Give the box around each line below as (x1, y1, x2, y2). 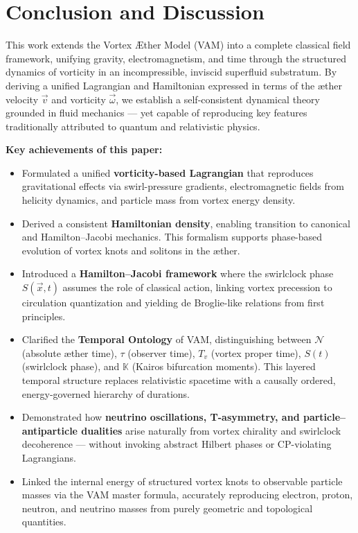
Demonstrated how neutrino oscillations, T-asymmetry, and (21, 410, 300, 424)
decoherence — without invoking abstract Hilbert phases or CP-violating (21, 437, 332, 451)
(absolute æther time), (21, 345, 117, 360)
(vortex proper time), (211, 345, 301, 360)
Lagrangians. (21, 450, 76, 464)
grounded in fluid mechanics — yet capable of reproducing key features (6, 105, 307, 120)
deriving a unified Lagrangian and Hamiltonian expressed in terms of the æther (6, 78, 342, 92)
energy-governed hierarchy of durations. (21, 386, 190, 401)
